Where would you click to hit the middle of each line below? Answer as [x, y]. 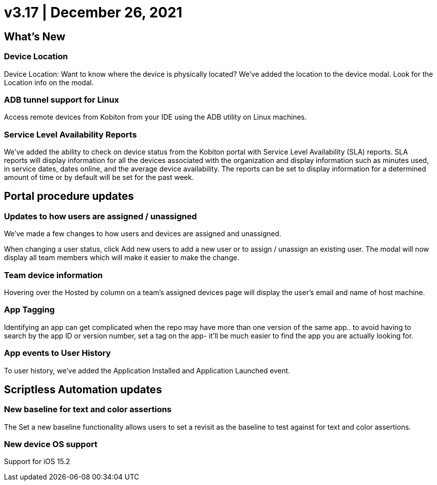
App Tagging [29, 310]
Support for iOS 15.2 [37, 462]
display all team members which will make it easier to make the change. [122, 258]
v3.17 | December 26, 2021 [93, 12]
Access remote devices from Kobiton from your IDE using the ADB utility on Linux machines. [155, 117]
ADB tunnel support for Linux [62, 99]
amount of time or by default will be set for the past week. [99, 177]
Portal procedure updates [69, 196]
